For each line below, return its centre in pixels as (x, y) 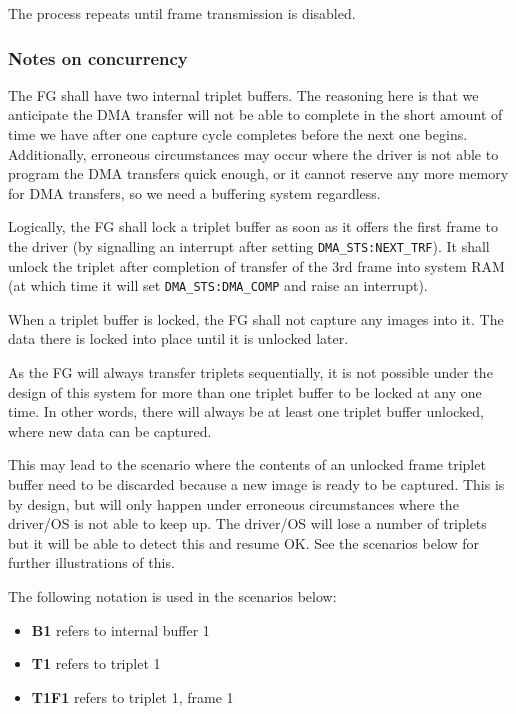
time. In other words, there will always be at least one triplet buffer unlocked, (246, 411)
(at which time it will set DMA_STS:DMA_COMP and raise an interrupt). (218, 285)
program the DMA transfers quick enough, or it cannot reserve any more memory (258, 173)
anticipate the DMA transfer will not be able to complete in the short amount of (255, 114)
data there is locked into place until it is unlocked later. (178, 338)
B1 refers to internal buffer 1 (120, 629)
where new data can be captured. (110, 430)
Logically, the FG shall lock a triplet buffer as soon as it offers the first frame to (253, 226)
